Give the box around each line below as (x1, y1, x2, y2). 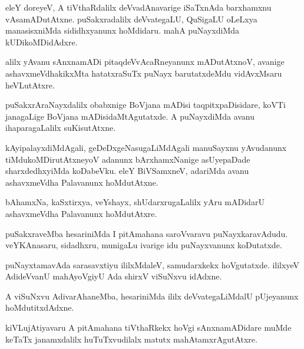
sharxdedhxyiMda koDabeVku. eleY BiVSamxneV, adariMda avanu (5, 164, 249, 177)
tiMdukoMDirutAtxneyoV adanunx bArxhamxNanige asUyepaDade (5, 153, 250, 165)
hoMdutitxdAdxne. (5, 301, 74, 314)
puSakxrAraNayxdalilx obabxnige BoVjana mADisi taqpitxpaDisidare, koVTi (5, 98, 286, 111)
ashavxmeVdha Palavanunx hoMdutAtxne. (5, 176, 158, 188)
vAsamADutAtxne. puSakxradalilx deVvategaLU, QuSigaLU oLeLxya (5, 12, 257, 25)
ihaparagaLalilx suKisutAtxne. (5, 121, 116, 134)
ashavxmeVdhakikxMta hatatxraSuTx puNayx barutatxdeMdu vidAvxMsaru (5, 67, 282, 79)
